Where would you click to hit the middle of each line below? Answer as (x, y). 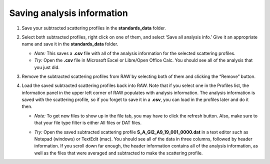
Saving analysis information (69, 13)
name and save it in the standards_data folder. (70, 44)
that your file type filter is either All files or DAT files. (88, 123)
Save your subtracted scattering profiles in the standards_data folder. (94, 28)
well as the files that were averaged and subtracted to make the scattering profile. (118, 153)
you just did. (47, 67)
